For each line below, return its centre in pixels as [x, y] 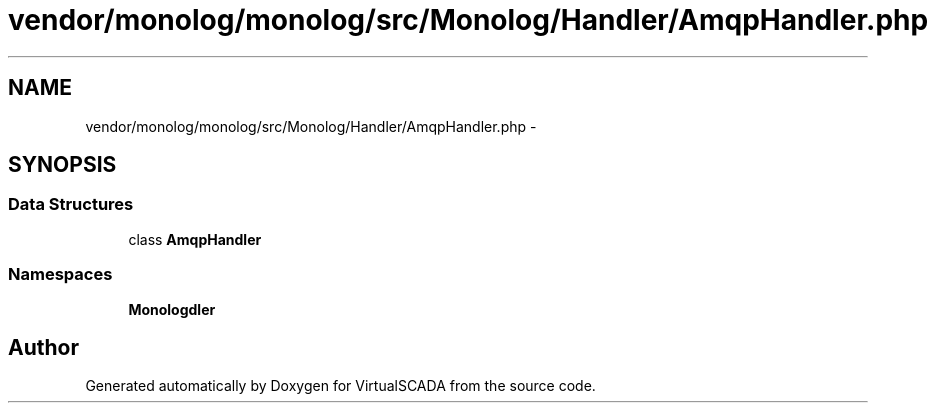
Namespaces [60, 274]
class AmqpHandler [195, 239]
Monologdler [172, 309]
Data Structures [71, 204]
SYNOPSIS [62, 165]
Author [43, 347]
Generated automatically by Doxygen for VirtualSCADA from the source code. [340, 386]
